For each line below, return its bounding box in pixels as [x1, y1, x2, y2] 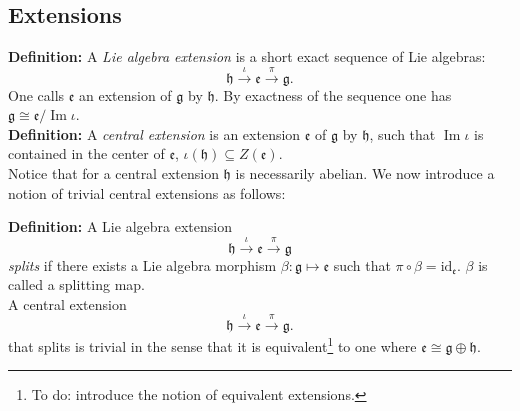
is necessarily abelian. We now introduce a [235, 162, 495, 183]
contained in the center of [8, 143, 165, 164]
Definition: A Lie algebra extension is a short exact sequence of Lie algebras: [8, 46, 486, 67]
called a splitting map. [8, 274, 145, 295]
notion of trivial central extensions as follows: [8, 182, 286, 203]
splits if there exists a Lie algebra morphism [8, 254, 277, 275]
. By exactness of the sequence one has [214, 84, 452, 105]
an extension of [79, 84, 172, 105]
